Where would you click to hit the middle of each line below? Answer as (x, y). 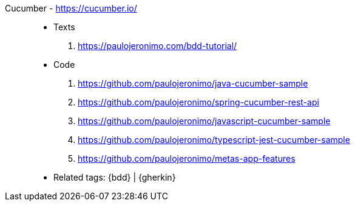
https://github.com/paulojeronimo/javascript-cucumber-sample (204, 121)
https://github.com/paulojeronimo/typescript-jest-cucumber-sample (214, 140)
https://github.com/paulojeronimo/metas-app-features (187, 158)
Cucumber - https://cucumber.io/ (71, 8)
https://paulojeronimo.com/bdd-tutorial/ (157, 46)
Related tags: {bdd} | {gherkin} (115, 177)
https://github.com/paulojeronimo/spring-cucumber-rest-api (198, 102)
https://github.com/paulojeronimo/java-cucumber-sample (193, 83)
